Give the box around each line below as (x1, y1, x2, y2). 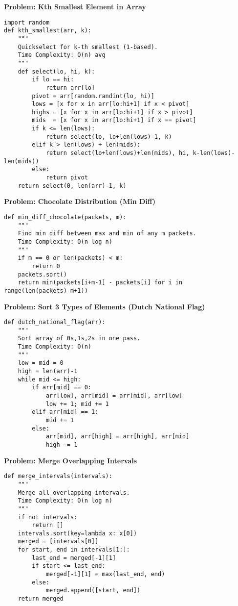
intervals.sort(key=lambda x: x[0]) (18, 530, 137, 537)
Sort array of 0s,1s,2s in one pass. (18, 335, 141, 342)
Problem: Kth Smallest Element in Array (4, 1, 146, 11)
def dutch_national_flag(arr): (4, 319, 106, 326)
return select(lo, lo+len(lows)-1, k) (45, 133, 172, 140)
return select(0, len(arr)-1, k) (18, 182, 127, 189)
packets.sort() (18, 271, 67, 278)
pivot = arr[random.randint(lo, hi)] (32, 92, 154, 100)
